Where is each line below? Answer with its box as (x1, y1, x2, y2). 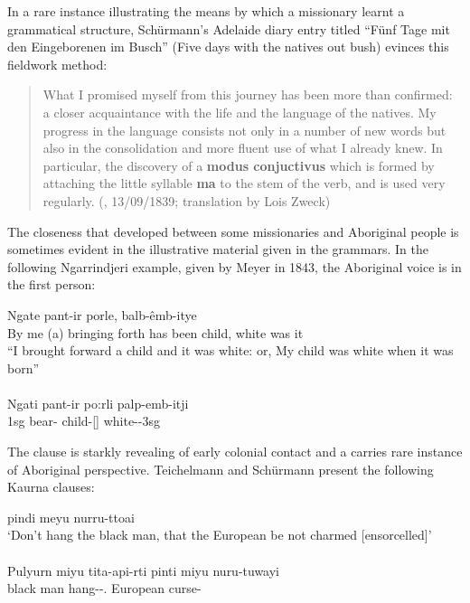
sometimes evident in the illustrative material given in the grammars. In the (7, 240, 428, 259)
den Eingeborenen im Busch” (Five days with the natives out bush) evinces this (7, 37, 449, 56)
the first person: (7, 275, 96, 294)
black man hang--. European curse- (7, 579, 202, 598)
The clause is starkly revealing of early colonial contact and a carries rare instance (7, 442, 463, 461)
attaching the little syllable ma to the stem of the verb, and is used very (42, 174, 446, 193)
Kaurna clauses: (7, 477, 95, 496)
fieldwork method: (7, 54, 108, 73)
